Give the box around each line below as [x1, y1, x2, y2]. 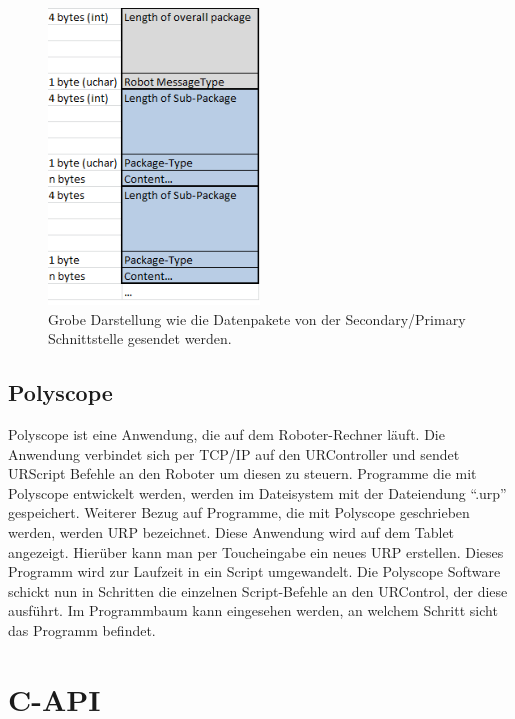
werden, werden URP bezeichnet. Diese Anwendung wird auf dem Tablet [8, 521, 455, 542]
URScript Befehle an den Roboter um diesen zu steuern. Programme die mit [8, 463, 477, 484]
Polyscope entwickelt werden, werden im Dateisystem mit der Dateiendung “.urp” [8, 482, 507, 503]
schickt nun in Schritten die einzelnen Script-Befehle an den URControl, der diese [8, 580, 508, 601]
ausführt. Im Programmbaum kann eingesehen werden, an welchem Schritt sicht [8, 600, 498, 621]
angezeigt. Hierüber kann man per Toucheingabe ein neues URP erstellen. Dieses [8, 541, 504, 562]
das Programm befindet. [8, 619, 156, 640]
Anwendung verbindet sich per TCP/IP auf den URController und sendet [8, 443, 460, 464]
